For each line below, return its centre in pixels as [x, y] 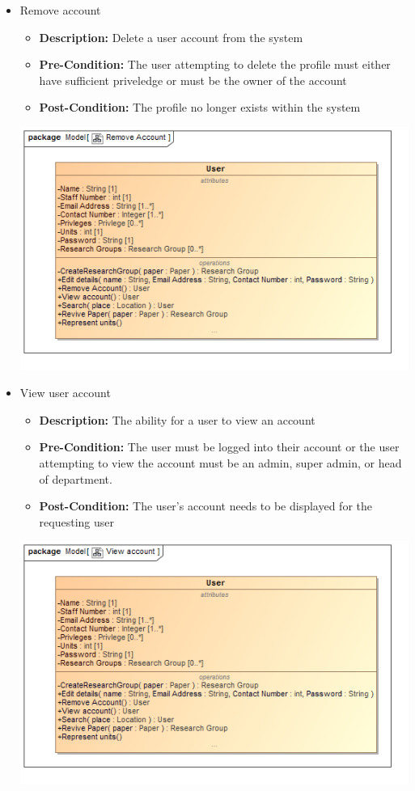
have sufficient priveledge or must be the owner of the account [193, 80]
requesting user [76, 521]
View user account [65, 393]
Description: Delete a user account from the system [171, 37]
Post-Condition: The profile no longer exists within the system [200, 107]
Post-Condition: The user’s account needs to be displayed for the [205, 506]
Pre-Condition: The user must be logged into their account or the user [219, 447]
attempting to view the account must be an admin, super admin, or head [220, 463]
